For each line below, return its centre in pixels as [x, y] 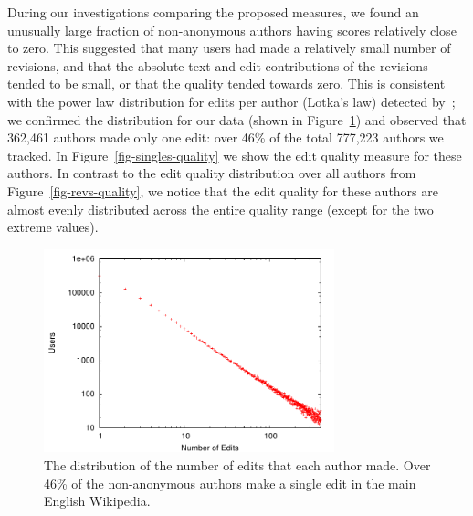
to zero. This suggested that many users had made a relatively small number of [229, 48]
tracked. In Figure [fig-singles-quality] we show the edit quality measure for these [235, 155]
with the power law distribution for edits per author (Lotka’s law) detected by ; [231, 101]
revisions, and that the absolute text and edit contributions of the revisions [218, 65]
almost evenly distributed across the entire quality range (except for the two [221, 209]
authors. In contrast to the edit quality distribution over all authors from [212, 173]
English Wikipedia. [97, 501]
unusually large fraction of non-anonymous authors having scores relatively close [232, 30]
